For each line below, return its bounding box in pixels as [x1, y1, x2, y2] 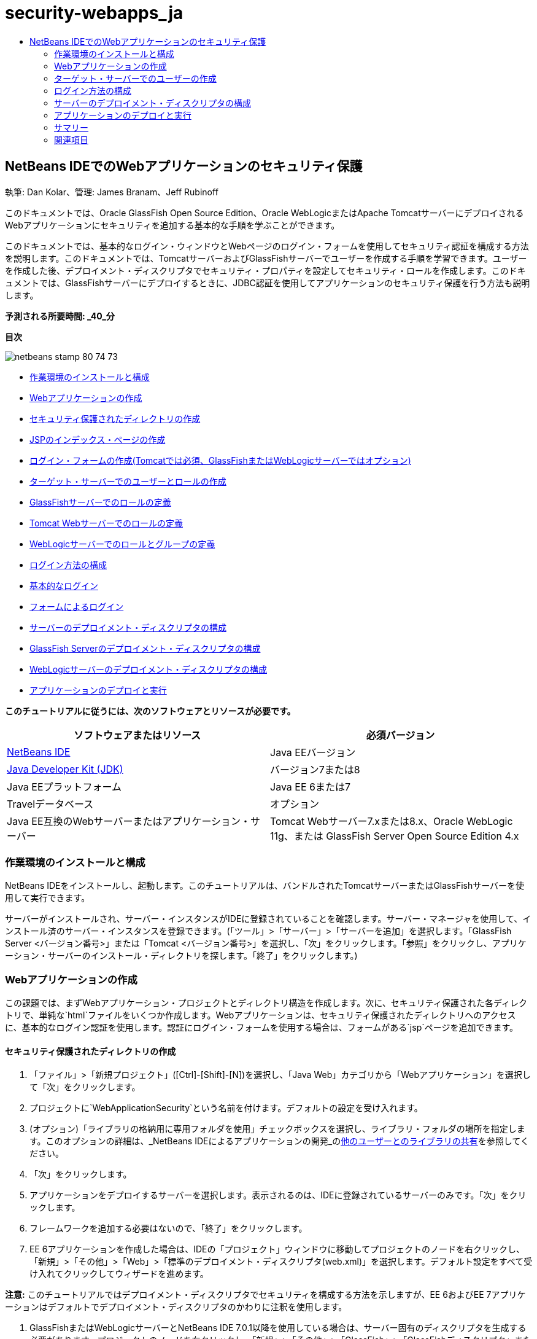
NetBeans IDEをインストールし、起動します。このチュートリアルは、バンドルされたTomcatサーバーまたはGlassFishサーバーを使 [5, 880, 525, 891]
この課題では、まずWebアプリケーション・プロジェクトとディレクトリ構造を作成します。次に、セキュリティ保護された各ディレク [5, 997, 527, 1009]
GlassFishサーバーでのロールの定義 [29, 496, 171, 507]
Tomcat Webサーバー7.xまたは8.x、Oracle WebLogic [270, 814, 513, 827]
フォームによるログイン [29, 601, 124, 612]
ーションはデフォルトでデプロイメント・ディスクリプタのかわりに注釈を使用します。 [5, 1302, 347, 1313]
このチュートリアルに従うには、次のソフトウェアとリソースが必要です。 [5, 705, 296, 716]
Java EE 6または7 [270, 780, 350, 793]
